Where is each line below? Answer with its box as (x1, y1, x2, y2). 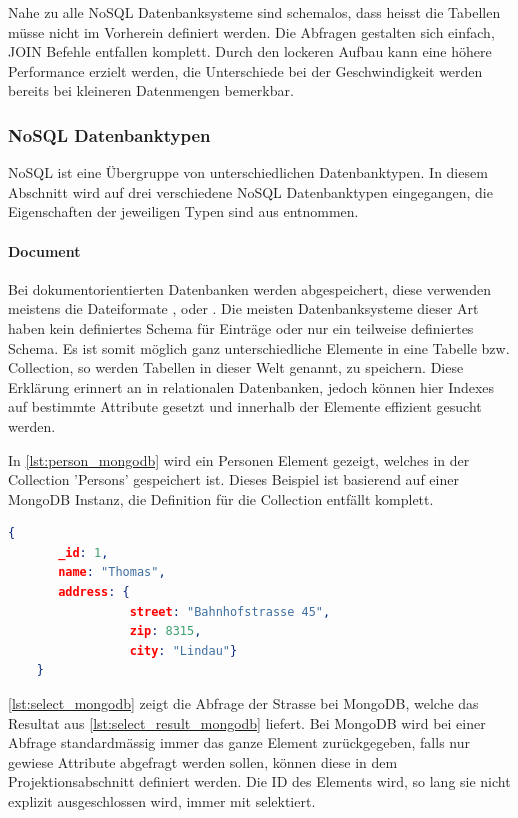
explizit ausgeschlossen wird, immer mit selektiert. (8, 791, 316, 812)
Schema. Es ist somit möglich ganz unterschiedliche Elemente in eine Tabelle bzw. (8, 337, 510, 358)
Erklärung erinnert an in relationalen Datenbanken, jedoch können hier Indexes (8, 376, 495, 397)
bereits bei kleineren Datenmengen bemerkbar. (8, 80, 294, 101)
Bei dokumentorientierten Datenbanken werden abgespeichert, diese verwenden (8, 278, 491, 299)
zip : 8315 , (129, 624, 202, 639)
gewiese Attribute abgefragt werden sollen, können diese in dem (8, 751, 398, 772)
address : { (58, 585, 130, 600)
